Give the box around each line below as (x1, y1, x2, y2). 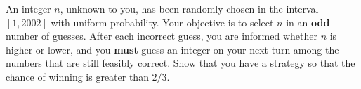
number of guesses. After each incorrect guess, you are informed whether (6, 29, 317, 43)
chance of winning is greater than (6, 69, 149, 83)
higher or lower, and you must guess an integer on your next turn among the (6, 42, 339, 56)
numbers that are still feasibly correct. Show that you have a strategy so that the (6, 56, 355, 70)
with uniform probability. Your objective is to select (51, 15, 274, 29)
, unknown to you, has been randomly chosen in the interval (60, 1, 319, 15)
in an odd (286, 15, 330, 29)
